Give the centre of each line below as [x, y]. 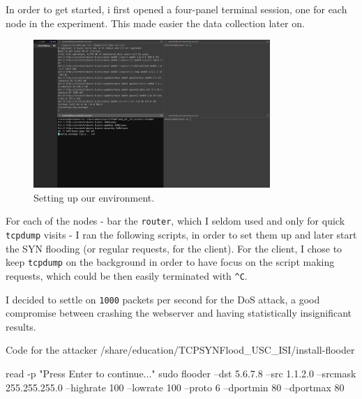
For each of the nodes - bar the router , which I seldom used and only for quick [175, 221]
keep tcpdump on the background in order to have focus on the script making [170, 262]
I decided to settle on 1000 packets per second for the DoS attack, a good [163, 299]
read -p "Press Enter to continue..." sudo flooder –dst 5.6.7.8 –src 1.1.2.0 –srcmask [181, 374]
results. [21, 326]
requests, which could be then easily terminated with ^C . [127, 275]
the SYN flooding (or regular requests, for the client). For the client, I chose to [174, 248]
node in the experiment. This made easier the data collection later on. [155, 23]
